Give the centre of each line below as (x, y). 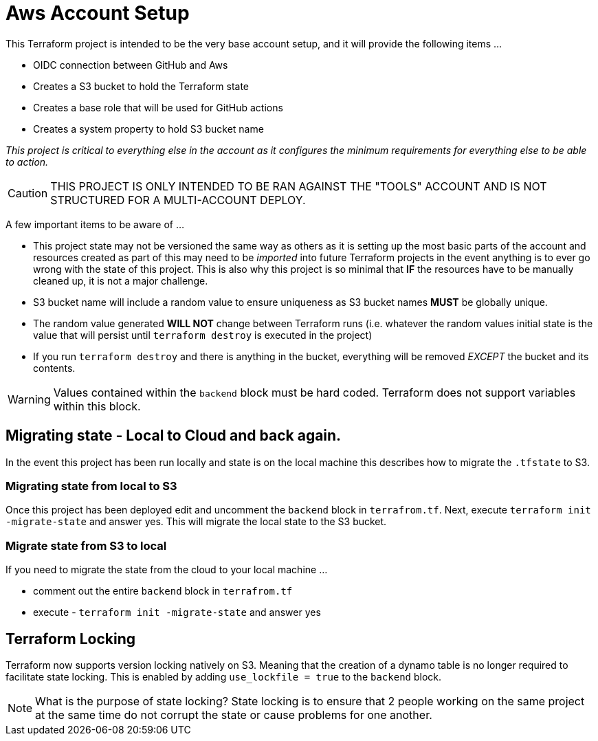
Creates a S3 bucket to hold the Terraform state (141, 86)
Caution (28, 193)
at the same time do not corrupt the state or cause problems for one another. (234, 715)
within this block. (97, 406)
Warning (29, 399)
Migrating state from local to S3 (91, 486)
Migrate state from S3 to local (86, 545)
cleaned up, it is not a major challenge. (121, 280)
